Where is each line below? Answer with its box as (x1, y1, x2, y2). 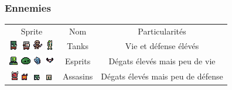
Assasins (63, 70, 93, 82)
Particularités (138, 25, 186, 37)
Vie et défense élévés (125, 40, 199, 52)
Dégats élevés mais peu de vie (108, 55, 216, 67)
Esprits (65, 55, 91, 67)
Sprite (21, 25, 43, 37)
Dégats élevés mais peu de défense (101, 70, 223, 82)
